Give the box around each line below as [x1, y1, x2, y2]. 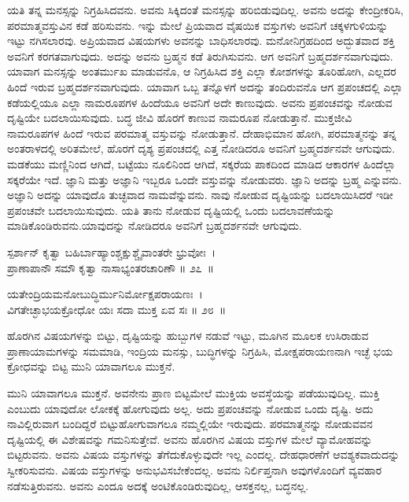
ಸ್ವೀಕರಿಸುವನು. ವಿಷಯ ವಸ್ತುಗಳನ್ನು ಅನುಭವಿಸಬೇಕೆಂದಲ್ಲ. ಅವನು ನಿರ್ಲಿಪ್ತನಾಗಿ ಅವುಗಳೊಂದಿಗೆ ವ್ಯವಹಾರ [7, 462, 382, 478]
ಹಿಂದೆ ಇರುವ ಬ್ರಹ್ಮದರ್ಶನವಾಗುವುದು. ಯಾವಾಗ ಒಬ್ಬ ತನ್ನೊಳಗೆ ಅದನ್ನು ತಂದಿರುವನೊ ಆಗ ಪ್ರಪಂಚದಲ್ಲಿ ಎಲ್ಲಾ [7, 78, 403, 94]
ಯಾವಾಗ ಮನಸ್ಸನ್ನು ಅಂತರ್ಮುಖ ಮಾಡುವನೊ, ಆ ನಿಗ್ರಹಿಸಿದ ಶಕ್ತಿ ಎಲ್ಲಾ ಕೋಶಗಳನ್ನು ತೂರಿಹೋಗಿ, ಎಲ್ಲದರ [7, 63, 396, 79]
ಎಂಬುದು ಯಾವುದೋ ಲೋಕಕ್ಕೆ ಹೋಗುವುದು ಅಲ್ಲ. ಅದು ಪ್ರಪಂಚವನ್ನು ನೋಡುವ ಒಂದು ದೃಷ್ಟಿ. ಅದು [7, 400, 374, 416]
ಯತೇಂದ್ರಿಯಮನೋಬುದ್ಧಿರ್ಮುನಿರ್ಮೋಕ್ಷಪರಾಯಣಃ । [7, 286, 203, 302]
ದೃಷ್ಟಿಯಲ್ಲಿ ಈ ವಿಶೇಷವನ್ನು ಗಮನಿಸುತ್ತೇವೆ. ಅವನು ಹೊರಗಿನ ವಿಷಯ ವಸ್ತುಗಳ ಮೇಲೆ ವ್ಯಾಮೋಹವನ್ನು [7, 430, 373, 447]
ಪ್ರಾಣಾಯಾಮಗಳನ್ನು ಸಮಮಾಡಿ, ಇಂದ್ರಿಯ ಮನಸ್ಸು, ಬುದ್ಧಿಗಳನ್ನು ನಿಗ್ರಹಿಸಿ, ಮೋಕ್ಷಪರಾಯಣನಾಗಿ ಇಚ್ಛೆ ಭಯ [7, 342, 393, 359]
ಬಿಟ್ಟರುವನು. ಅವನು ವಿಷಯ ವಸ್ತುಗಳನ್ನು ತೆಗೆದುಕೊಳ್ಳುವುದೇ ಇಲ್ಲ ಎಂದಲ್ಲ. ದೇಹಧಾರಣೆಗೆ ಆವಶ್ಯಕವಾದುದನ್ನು [7, 446, 400, 463]
